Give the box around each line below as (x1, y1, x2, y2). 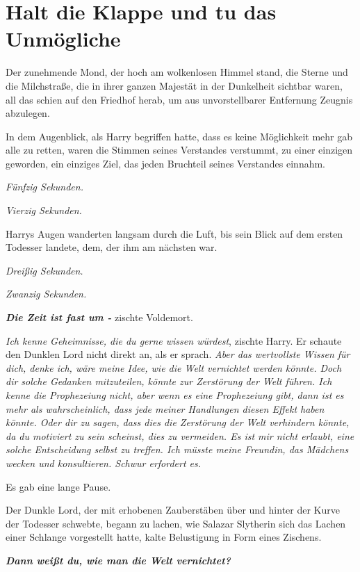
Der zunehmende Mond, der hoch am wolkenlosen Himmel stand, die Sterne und (6, 65, 348, 79)
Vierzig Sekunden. (6, 203, 82, 218)
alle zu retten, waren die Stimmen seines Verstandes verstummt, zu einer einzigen (6, 142, 353, 157)
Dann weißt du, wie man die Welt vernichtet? (6, 553, 231, 567)
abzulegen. (6, 106, 50, 120)
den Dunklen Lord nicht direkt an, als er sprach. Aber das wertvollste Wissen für (6, 347, 350, 361)
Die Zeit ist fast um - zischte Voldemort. (6, 310, 193, 325)
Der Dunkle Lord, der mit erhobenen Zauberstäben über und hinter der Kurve (6, 502, 340, 517)
